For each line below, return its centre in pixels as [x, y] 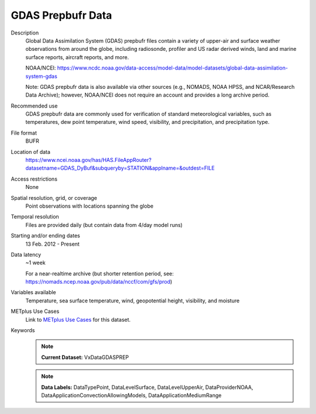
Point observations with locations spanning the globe [90, 206]
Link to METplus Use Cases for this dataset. [78, 319]
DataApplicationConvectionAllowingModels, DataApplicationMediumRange [131, 395]
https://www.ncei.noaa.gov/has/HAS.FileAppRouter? [88, 160]
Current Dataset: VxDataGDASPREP [85, 357]
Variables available [34, 292]
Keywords [23, 330]
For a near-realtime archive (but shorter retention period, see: [99, 273]
